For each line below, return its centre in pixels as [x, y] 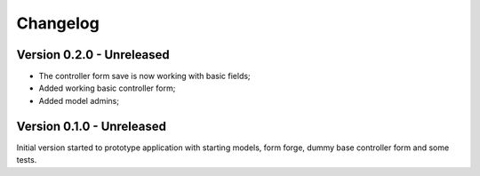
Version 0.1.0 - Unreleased [91, 126]
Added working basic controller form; [107, 88]
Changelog [58, 23]
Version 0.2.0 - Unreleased [93, 55]
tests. [27, 160]
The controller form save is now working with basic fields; [144, 76]
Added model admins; [79, 100]
